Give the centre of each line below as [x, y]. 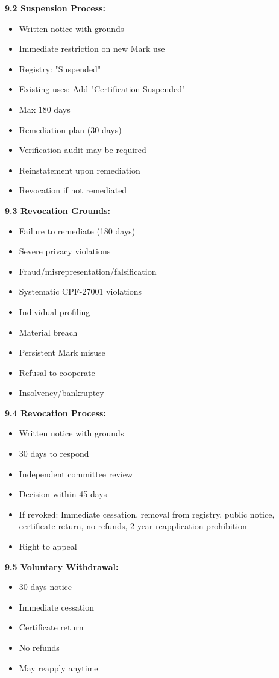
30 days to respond [54, 454]
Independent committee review [76, 473]
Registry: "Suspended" [60, 68]
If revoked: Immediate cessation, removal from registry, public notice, [147, 514]
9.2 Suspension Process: [55, 8]
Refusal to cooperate [57, 372]
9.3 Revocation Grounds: [58, 210]
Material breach [48, 332]
